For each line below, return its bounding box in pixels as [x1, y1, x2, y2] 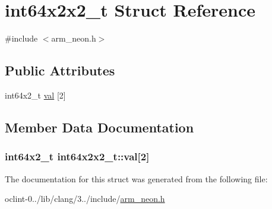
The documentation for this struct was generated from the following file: [5, 172, 268, 185]
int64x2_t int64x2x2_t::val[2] [5, 149, 150, 164]
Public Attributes [5, 61, 115, 80]
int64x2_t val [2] [5, 88, 66, 101]
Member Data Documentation [5, 118, 194, 136]
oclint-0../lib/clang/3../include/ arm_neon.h [5, 192, 165, 205]
